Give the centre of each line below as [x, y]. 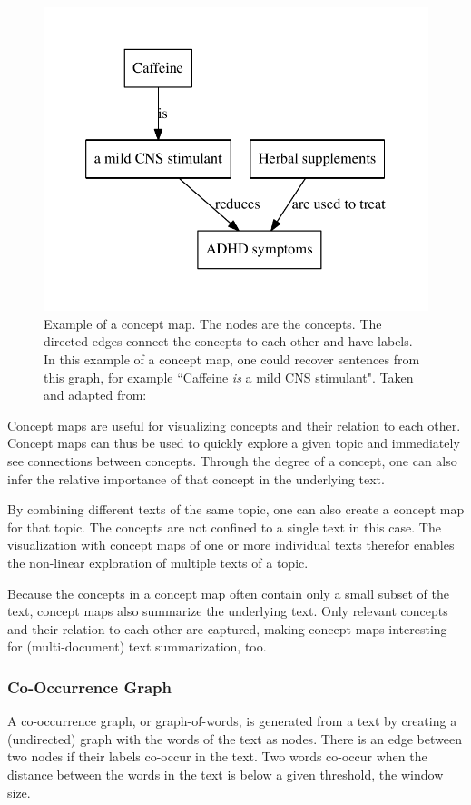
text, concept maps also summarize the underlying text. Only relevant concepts [228, 611]
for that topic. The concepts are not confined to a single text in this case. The [224, 527]
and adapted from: [95, 395]
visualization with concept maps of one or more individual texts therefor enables [231, 545]
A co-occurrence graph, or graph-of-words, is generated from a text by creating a [232, 721]
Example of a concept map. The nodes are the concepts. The [213, 323]
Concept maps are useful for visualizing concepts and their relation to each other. [234, 425]
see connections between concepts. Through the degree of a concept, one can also [232, 461]
